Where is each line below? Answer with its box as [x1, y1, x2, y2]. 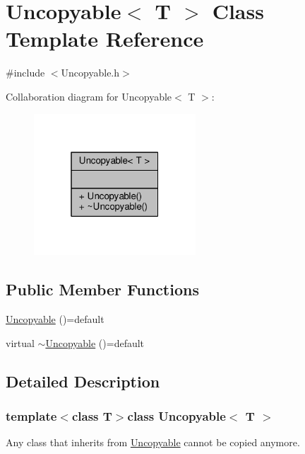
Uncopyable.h [61, 65, 120, 80]
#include [6, 65, 45, 80]
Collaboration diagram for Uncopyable [6, 89, 172, 103]
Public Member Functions [6, 278, 199, 300]
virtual [6, 335, 35, 350]
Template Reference [6, 24, 204, 53]
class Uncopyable [127, 407, 226, 425]
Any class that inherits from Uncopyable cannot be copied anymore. [6, 435, 300, 450]
